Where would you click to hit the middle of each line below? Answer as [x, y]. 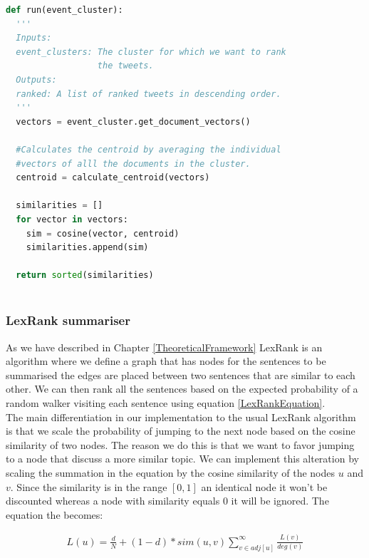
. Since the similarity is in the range [89, 486]
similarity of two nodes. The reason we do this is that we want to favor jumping [180, 444]
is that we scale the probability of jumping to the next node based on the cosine [181, 431]
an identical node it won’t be [264, 486]
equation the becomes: [54, 514]
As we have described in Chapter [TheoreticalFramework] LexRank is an [164, 347]
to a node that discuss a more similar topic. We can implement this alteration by [182, 459]
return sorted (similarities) [85, 275]
